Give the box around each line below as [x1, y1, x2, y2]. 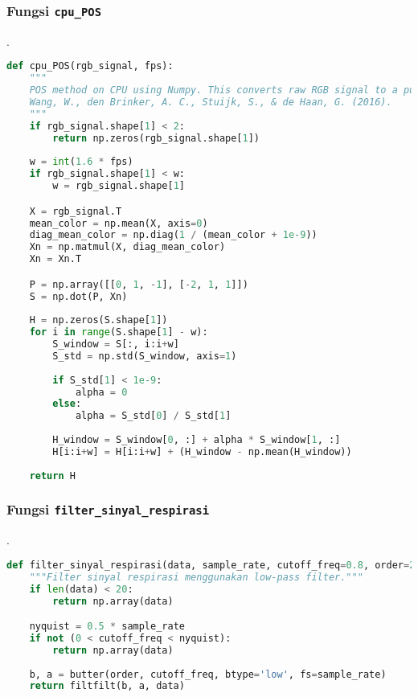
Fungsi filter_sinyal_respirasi [6, 499, 210, 519]
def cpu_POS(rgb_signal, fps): [6, 60, 174, 72]
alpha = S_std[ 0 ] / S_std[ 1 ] [75, 410, 232, 422]
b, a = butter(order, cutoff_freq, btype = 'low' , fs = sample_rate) [29, 668, 387, 680]
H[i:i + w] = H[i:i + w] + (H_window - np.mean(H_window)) [52, 445, 352, 457]
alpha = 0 [75, 386, 128, 398]
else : [52, 398, 82, 410]
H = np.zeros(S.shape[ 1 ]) [29, 314, 168, 326]
